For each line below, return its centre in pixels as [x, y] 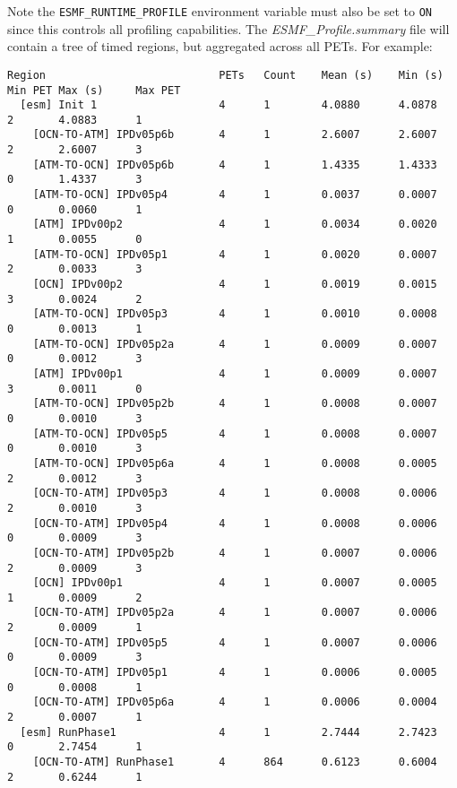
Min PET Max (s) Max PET [94, 90]
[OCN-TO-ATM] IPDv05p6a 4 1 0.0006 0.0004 [235, 702]
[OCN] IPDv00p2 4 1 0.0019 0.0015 [235, 285]
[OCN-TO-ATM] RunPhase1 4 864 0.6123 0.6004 [235, 762]
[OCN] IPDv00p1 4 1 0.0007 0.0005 [235, 583]
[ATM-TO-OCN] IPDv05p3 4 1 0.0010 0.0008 [235, 314]
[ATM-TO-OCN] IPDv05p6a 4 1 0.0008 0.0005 [235, 463]
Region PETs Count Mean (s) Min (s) [225, 75]
